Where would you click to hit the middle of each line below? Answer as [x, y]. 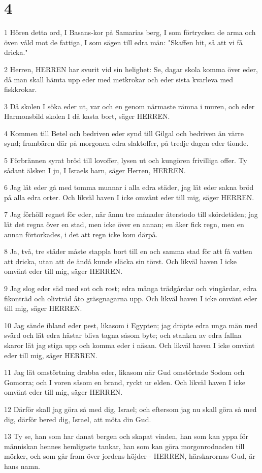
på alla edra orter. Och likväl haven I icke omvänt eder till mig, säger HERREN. [129, 197]
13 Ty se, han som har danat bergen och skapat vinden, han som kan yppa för [126, 436]
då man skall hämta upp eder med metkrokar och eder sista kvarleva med [119, 79]
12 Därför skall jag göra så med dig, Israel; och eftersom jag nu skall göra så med [130, 409]
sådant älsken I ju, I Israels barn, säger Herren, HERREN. [95, 170]
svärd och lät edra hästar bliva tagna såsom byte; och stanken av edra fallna [123, 335]
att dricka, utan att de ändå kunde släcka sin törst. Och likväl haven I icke [121, 261]
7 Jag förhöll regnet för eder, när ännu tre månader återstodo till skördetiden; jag [131, 214]
